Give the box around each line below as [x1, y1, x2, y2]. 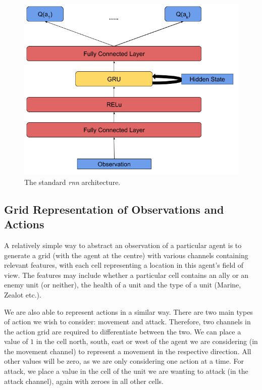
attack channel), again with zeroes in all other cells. [4, 375, 164, 386]
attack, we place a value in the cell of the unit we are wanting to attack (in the [4, 366, 248, 376]
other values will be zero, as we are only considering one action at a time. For [4, 356, 244, 366]
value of [4, 336, 28, 347]
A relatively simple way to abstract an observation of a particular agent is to [4, 239, 242, 250]
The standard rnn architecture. [24, 176, 121, 187]
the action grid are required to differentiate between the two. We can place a [4, 326, 241, 336]
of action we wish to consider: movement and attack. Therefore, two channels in [4, 316, 251, 327]
